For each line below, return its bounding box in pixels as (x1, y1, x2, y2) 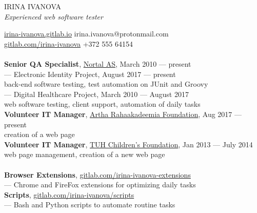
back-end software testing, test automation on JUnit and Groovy (4, 79, 208, 89)
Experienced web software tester (4, 11, 103, 22)
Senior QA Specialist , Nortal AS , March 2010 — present (4, 58, 191, 69)
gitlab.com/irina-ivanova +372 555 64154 (4, 38, 133, 49)
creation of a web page (4, 129, 75, 140)
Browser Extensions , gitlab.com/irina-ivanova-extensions (4, 169, 191, 180)
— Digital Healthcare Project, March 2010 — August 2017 (4, 88, 189, 99)
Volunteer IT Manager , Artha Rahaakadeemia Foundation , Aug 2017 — (4, 108, 242, 119)
